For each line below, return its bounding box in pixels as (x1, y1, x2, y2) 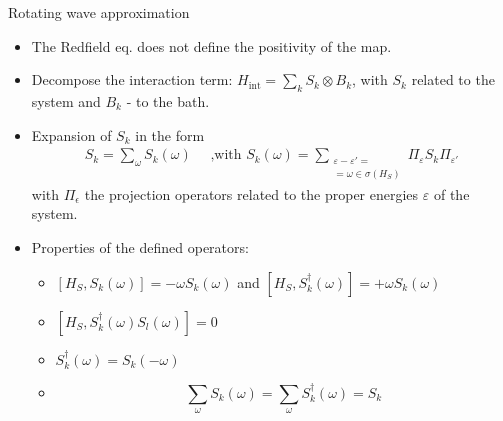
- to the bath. (126, 90, 210, 111)
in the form (135, 124, 205, 145)
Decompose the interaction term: (31, 69, 233, 90)
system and (31, 90, 101, 111)
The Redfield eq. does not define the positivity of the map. (31, 35, 392, 56)
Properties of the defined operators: (31, 237, 249, 258)
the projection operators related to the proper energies (84, 183, 419, 204)
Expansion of (31, 124, 112, 145)
